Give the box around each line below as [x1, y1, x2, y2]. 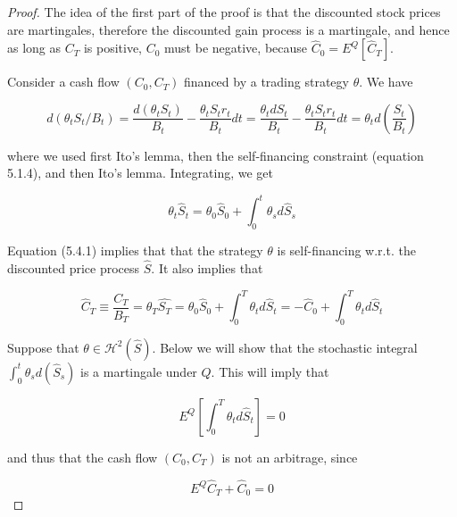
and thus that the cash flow [7, 447, 158, 466]
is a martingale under [80, 362, 197, 380]
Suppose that [7, 338, 79, 356]
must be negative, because [164, 38, 308, 57]
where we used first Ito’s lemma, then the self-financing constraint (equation [7, 146, 424, 164]
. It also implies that [151, 259, 263, 278]
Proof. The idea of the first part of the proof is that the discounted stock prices [7, 3, 441, 21]
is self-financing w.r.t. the [277, 241, 416, 260]
